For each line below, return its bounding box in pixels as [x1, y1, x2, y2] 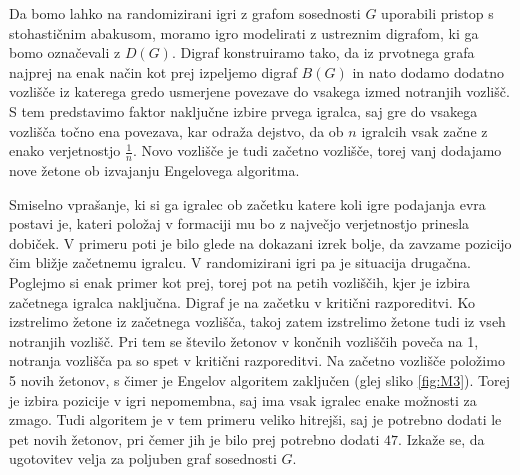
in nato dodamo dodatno [352, 61, 505, 82]
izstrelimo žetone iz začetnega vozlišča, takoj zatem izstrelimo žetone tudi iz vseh [9, 311, 506, 332]
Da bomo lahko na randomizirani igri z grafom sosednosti [9, 3, 361, 23]
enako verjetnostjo [9, 140, 121, 161]
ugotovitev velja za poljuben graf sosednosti [9, 448, 277, 469]
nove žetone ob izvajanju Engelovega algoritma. [9, 159, 300, 180]
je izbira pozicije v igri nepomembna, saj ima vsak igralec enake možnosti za [9, 389, 477, 410]
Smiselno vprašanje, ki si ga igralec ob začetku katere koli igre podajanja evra [9, 193, 486, 214]
